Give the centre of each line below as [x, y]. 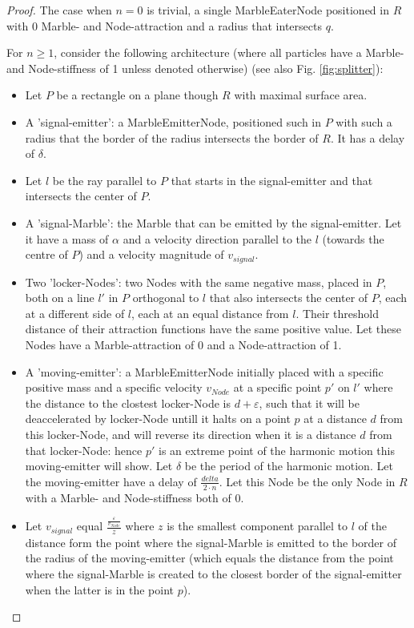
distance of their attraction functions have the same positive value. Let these [213, 329]
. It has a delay [368, 137]
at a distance [335, 419]
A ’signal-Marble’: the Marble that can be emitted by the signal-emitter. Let [213, 222]
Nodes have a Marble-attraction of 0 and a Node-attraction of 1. [183, 344]
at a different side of [75, 313]
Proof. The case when [59, 10]
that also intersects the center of [289, 298]
